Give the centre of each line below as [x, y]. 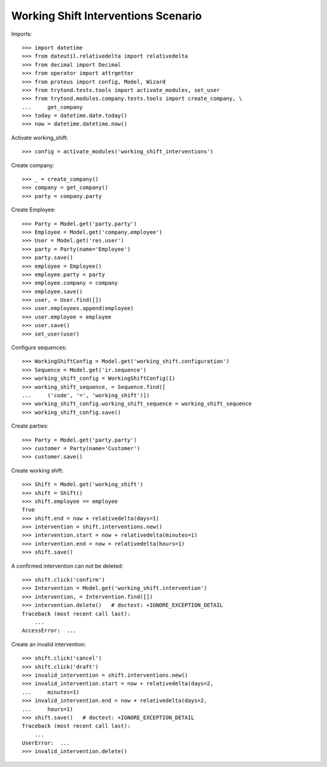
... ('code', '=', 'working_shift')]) [86, 395]
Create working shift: [37, 470]
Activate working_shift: [40, 138]
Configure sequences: [39, 348]
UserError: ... [46, 743]
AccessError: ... [49, 631]
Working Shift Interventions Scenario [107, 16]
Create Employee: [33, 210]
